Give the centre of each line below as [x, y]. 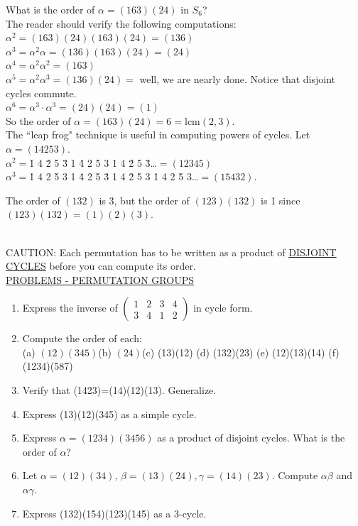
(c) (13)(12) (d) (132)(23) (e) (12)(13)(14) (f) [241, 352]
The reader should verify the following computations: [121, 23]
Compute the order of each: [82, 338]
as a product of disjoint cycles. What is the [251, 438]
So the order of [38, 120]
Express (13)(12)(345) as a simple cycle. [109, 413]
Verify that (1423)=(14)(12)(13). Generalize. [119, 390]
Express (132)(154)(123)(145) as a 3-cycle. [114, 513]
